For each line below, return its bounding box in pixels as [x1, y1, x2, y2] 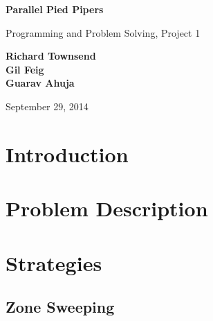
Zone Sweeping [6, 296, 115, 318]
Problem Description [6, 194, 208, 223]
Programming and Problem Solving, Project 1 [6, 25, 201, 40]
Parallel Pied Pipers [6, 2, 104, 16]
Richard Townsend [6, 49, 96, 63]
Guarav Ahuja [6, 76, 75, 90]
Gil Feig [6, 62, 44, 76]
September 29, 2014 [6, 98, 89, 113]
